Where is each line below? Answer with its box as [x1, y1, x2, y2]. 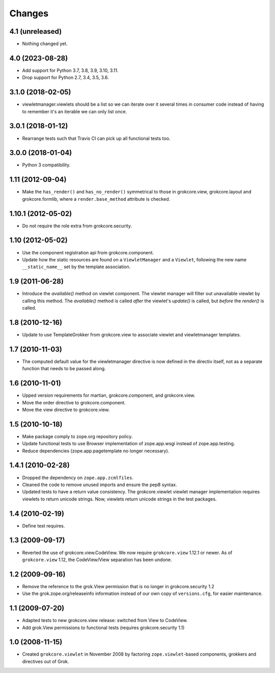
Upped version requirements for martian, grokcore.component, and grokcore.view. [22, 392, 196, 398]
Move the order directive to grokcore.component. [22, 399, 126, 405]
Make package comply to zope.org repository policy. [22, 433, 133, 439]
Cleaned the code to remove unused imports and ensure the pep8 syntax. [22, 482, 178, 488]
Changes [9, 8, 48, 19]
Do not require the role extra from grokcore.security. [22, 223, 132, 229]
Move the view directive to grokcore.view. [22, 406, 110, 413]
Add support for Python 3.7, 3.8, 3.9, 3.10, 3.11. [22, 67, 119, 74]
